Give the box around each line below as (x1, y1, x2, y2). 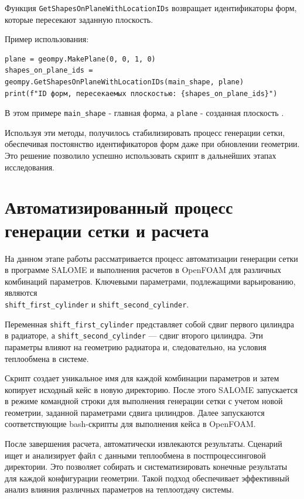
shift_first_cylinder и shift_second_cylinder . (5, 298, 189, 310)
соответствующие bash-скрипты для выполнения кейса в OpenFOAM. (5, 418, 256, 430)
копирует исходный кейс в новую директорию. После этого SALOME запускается (5, 383, 298, 395)
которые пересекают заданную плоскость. (5, 13, 153, 25)
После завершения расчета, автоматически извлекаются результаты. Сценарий (5, 438, 282, 450)
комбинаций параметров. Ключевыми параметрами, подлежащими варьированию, (5, 275, 296, 287)
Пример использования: (5, 33, 89, 45)
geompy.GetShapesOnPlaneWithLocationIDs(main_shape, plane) (5, 78, 244, 87)
